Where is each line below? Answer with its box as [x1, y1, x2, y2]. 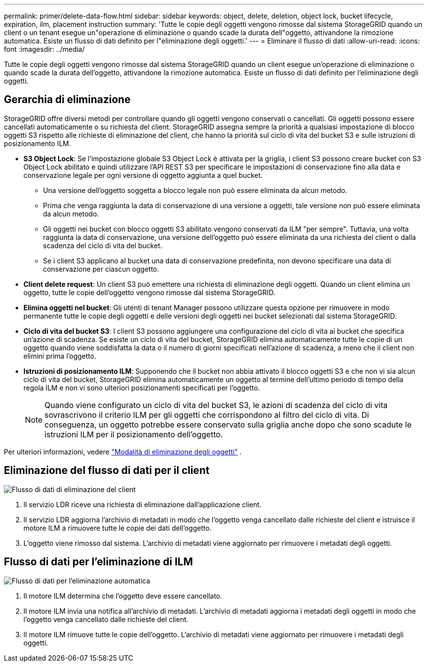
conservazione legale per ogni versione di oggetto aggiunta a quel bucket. [23, 171, 263, 179]
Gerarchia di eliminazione [4, 93, 131, 106]
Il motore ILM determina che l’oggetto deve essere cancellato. [23, 591, 222, 600]
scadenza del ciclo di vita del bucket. [43, 241, 162, 250]
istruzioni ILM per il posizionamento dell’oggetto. [44, 429, 223, 439]
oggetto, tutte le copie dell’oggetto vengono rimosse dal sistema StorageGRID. [23, 288, 276, 297]
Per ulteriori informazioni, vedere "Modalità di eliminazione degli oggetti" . [4, 447, 242, 456]
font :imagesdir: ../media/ [4, 45, 85, 53]
